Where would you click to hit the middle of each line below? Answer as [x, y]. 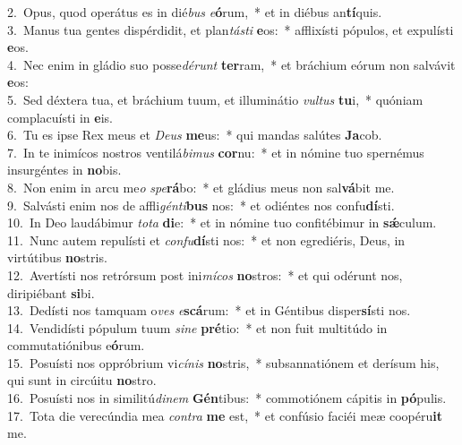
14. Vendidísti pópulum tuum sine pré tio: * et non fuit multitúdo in [197, 327]
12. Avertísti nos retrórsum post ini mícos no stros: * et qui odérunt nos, [205, 274]
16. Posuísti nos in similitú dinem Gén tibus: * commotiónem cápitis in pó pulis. [227, 398]
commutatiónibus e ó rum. [76, 345]
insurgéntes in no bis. [64, 170]
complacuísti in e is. [60, 117]
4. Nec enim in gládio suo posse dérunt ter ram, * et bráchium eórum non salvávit [231, 64]
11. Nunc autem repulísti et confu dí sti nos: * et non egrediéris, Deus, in [206, 240]
